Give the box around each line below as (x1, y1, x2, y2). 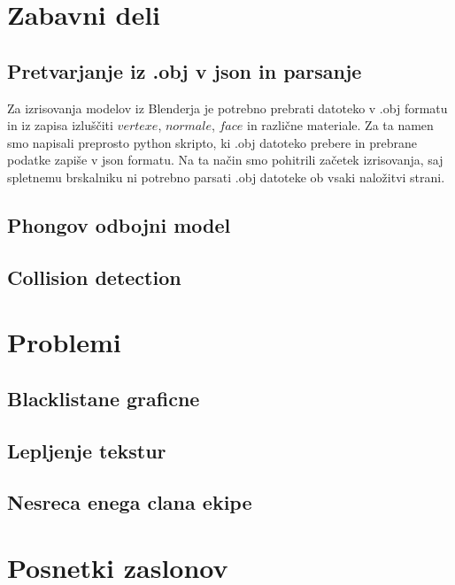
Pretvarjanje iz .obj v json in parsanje (7, 57, 362, 84)
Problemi (7, 324, 121, 360)
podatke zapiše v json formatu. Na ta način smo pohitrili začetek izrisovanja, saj (7, 150, 443, 169)
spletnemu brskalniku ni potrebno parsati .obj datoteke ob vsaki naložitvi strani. (7, 167, 445, 186)
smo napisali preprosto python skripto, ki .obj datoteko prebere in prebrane (7, 133, 418, 151)
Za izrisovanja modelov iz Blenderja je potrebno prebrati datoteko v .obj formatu (7, 98, 448, 117)
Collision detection (7, 263, 181, 290)
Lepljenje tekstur (7, 436, 166, 464)
